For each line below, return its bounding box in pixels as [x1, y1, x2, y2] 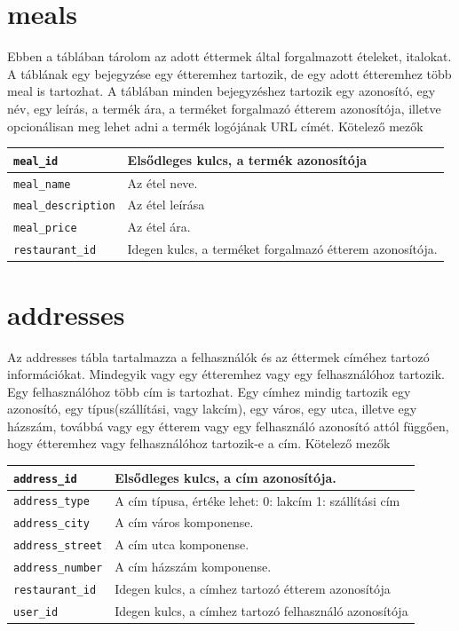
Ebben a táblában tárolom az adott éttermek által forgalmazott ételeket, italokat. [7, 47, 452, 66]
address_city [13, 517, 90, 531]
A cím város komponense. [115, 513, 254, 532]
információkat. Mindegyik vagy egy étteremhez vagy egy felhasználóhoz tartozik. [7, 365, 445, 383]
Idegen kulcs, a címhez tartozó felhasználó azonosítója [115, 602, 408, 620]
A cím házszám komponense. [115, 557, 272, 576]
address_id [13, 472, 77, 485]
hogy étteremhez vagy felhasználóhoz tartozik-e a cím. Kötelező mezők [7, 434, 391, 453]
